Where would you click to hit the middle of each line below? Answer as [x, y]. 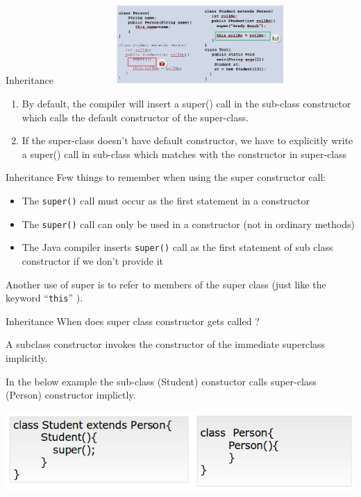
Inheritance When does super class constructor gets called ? [133, 321]
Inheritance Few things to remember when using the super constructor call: [166, 177]
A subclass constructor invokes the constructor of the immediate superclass [166, 344]
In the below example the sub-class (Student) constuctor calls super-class [161, 381]
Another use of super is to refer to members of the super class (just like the [166, 284]
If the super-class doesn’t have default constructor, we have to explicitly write [187, 140]
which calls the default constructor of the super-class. [135, 117]
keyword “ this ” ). [44, 298]
